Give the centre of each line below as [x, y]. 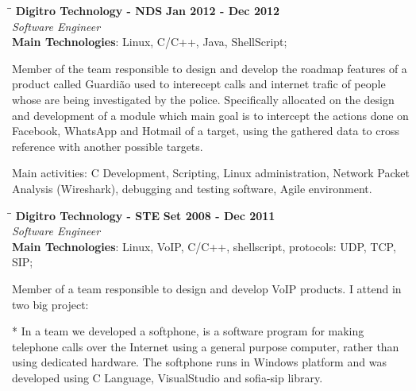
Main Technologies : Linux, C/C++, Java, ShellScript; [150, 42]
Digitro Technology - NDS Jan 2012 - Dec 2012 [148, 10]
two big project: [50, 304]
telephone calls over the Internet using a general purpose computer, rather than [206, 346]
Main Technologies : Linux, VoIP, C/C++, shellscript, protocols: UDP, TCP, [204, 246]
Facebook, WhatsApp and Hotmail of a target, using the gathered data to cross [206, 131]
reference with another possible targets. [108, 146]
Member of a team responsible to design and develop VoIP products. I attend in [207, 288]
